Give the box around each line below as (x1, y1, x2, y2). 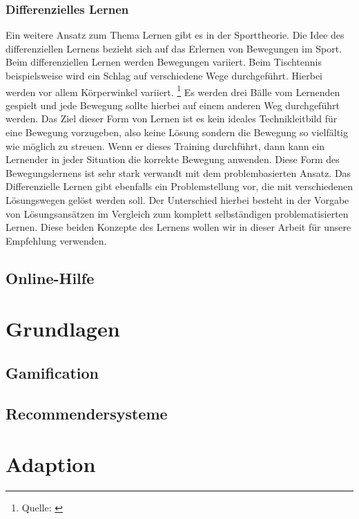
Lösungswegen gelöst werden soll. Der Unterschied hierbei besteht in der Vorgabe (6, 193, 349, 207)
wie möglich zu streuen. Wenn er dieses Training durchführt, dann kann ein (6, 138, 325, 153)
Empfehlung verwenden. (6, 233, 107, 247)
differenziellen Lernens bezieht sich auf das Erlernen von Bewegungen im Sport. (6, 41, 342, 55)
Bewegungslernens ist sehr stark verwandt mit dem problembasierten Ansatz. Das (6, 165, 351, 180)
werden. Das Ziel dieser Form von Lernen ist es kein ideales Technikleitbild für (6, 111, 338, 126)
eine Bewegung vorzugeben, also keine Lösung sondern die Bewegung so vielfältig (6, 125, 348, 140)
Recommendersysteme (6, 402, 168, 424)
